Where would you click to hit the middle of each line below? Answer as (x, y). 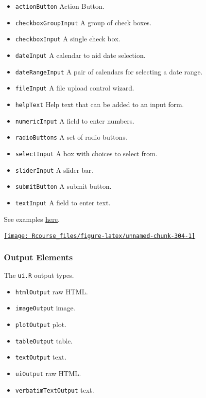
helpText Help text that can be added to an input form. (100, 104)
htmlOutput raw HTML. (52, 291)
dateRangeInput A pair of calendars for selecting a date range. (109, 71)
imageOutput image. (45, 308)
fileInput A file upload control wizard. (75, 88)
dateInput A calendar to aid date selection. (80, 55)
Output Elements (38, 257)
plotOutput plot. (41, 324)
